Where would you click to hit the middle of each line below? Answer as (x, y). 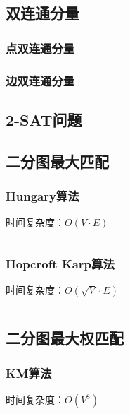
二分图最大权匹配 (65, 338)
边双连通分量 (40, 80)
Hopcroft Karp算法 (60, 263)
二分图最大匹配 (57, 161)
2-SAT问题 (44, 119)
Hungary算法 (43, 195)
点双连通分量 (40, 48)
